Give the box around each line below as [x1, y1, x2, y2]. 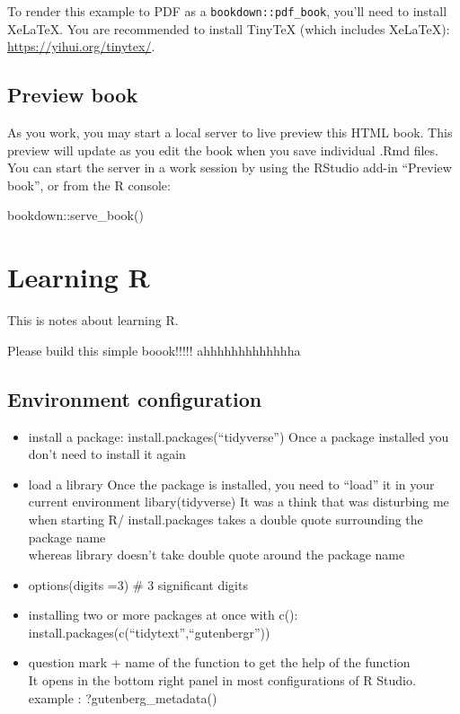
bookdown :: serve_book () [7, 206, 144, 225]
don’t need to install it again [28, 445, 186, 463]
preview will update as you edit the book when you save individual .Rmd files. [7, 140, 438, 159]
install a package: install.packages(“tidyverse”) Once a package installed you [28, 427, 449, 445]
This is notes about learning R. [7, 311, 179, 330]
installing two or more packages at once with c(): [28, 605, 298, 624]
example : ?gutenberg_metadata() [28, 688, 217, 707]
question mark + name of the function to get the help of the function [28, 653, 411, 672]
